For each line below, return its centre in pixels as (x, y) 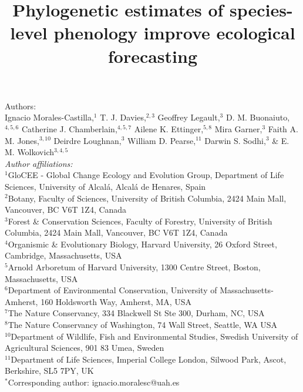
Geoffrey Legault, (189, 117)
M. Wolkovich (30, 152)
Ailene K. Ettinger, (169, 128)
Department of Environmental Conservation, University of (112, 290)
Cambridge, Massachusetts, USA (63, 255)
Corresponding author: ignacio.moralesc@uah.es (94, 382)
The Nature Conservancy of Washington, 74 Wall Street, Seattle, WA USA (143, 325)
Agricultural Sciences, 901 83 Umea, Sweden (85, 348)
